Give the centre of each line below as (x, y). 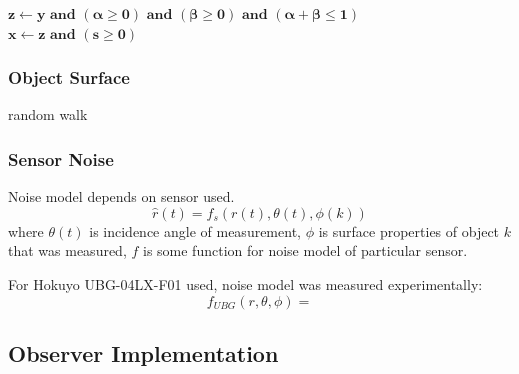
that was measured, (67, 250)
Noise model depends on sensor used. (121, 196)
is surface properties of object (409, 230)
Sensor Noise (61, 158)
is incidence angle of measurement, (195, 230)
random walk (48, 114)
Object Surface (69, 77)
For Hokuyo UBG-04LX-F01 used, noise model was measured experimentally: (245, 284)
